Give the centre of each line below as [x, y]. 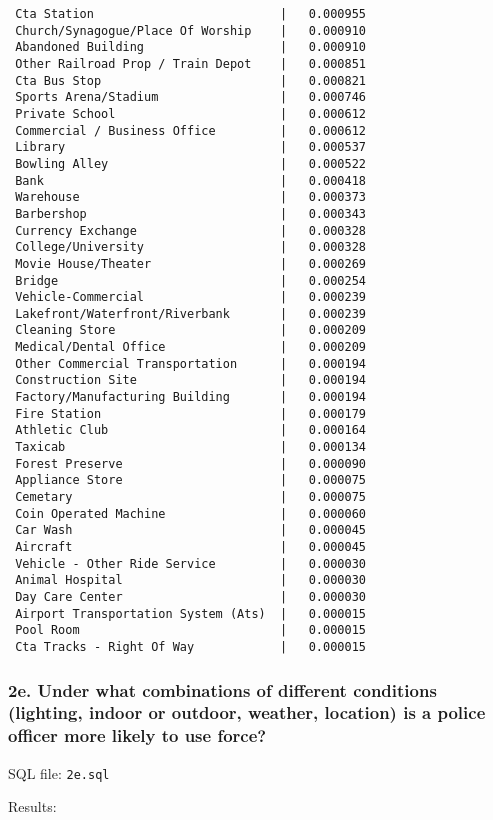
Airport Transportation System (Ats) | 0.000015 [190, 613]
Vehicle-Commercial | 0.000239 [190, 297]
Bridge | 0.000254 [190, 280]
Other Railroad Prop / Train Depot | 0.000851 [190, 63]
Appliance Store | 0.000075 [190, 480]
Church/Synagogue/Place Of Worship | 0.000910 [190, 30]
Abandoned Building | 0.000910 [190, 47]
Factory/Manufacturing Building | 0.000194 [190, 397]
